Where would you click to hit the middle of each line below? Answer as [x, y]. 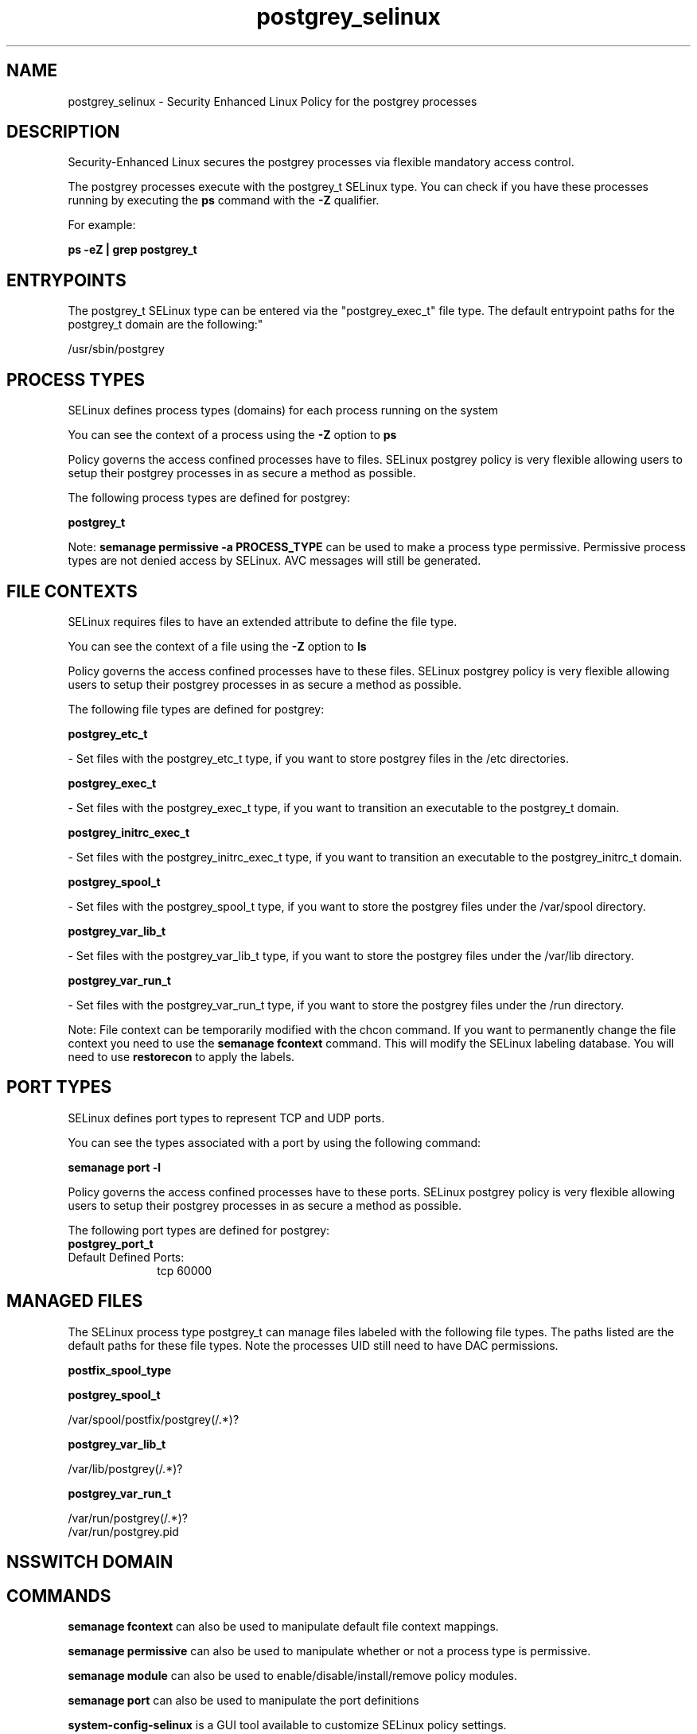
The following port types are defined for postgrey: [199, 1230]
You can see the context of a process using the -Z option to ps [232, 435]
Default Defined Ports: [126, 1257]
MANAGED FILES [75, 1301]
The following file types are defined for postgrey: [196, 709]
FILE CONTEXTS [72, 591]
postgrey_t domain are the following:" [165, 325]
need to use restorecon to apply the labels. [181, 1056]
